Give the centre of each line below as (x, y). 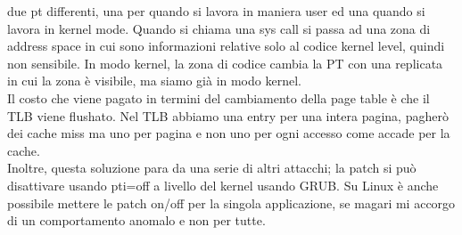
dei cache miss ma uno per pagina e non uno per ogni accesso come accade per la (229, 133)
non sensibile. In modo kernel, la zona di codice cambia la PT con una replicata (225, 63)
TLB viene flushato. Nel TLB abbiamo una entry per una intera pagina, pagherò (228, 115)
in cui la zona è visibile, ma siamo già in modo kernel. (154, 81)
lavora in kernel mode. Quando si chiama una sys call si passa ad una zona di (219, 28)
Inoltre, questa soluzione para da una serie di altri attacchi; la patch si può (212, 168)
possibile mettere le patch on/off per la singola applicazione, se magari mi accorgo (231, 203)
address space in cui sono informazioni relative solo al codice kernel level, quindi (226, 46)
